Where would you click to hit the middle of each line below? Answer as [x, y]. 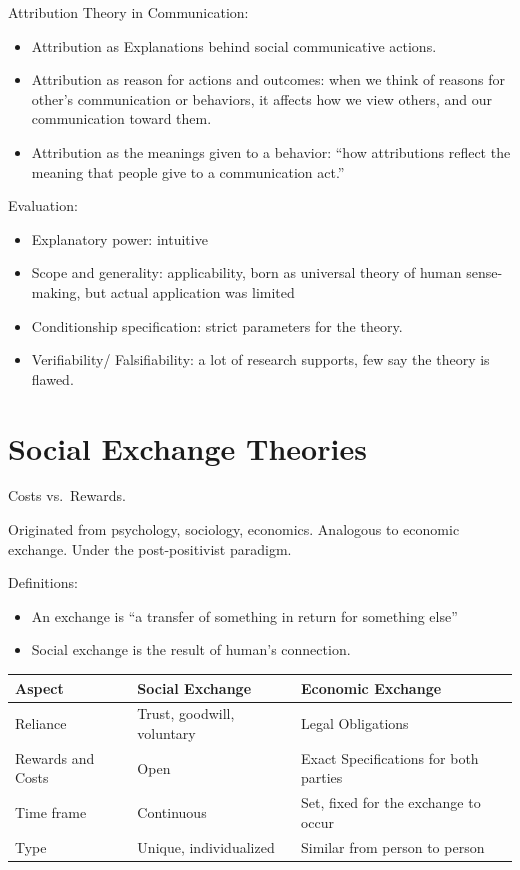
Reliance [41, 723]
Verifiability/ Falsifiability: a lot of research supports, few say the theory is [260, 359]
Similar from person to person [392, 846]
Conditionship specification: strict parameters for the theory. [217, 325]
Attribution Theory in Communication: [128, 12]
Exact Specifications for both [389, 757]
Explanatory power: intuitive [119, 238]
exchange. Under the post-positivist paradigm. [150, 548]
